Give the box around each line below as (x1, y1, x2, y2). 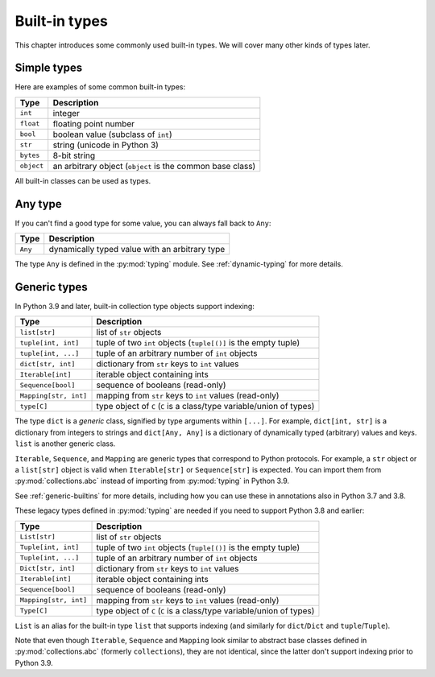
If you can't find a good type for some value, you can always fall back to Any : (14, 218, 271, 228)
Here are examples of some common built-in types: (14, 82, 186, 92)
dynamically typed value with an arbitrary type (48, 244, 226, 255)
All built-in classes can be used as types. (14, 175, 151, 185)
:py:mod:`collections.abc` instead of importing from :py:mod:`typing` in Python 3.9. (14, 476, 290, 486)
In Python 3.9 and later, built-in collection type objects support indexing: (14, 302, 255, 312)
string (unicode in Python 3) (52, 139, 159, 151)
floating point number (52, 118, 135, 129)
